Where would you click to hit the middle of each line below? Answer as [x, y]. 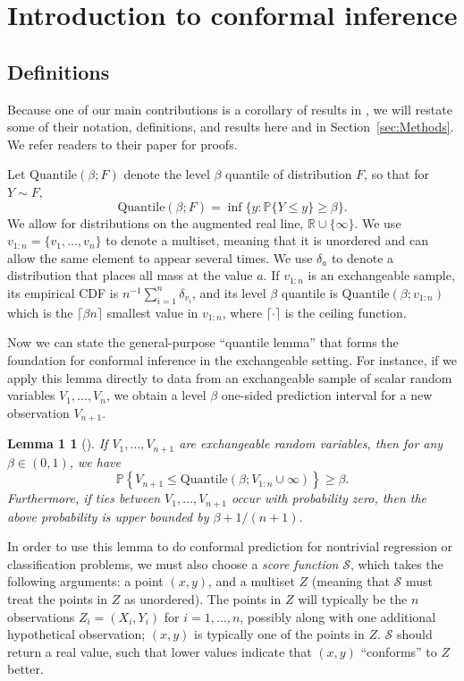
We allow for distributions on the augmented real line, [156, 222]
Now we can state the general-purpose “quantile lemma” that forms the [203, 342]
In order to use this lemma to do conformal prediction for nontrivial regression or [230, 546]
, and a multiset [252, 581]
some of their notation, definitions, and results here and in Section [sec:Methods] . [231, 127]
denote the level [167, 174]
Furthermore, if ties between [84, 498]
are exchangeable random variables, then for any [311, 443]
